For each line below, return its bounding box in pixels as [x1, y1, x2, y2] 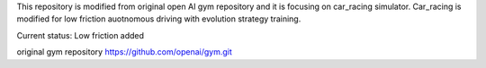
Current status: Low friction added [16, 30, 144, 40]
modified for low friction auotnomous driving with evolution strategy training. [16, 13, 301, 24]
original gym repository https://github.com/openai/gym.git [16, 47, 233, 57]
